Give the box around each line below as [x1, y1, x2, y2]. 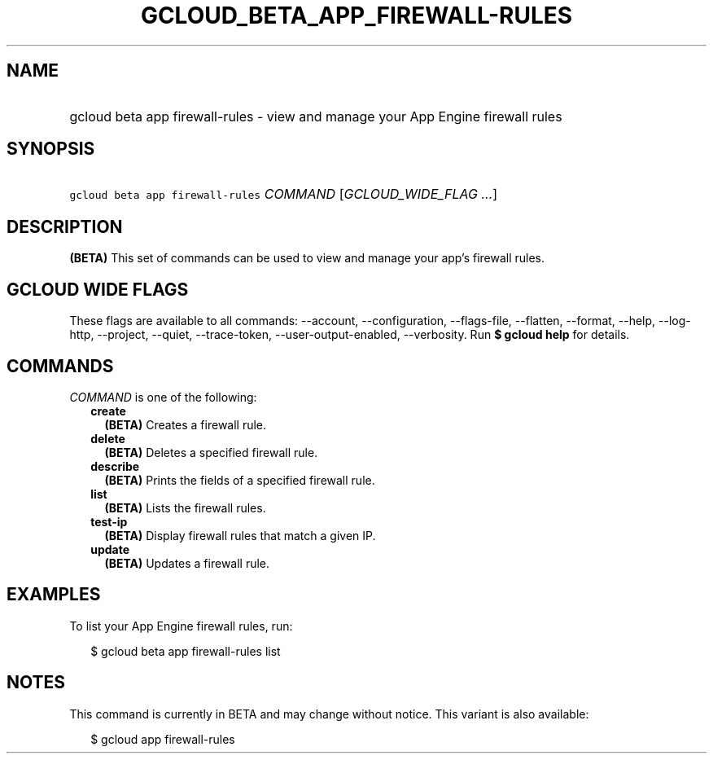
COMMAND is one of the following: [69, 389, 257, 404]
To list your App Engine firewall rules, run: [69, 618, 293, 633]
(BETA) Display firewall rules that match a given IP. [104, 528, 376, 543]
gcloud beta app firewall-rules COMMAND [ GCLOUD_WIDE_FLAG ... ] [69, 186, 498, 203]
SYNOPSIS [7, 138, 95, 160]
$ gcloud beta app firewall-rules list [90, 644, 281, 658]
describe [90, 459, 140, 473]
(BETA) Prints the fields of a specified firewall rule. [104, 472, 375, 487]
